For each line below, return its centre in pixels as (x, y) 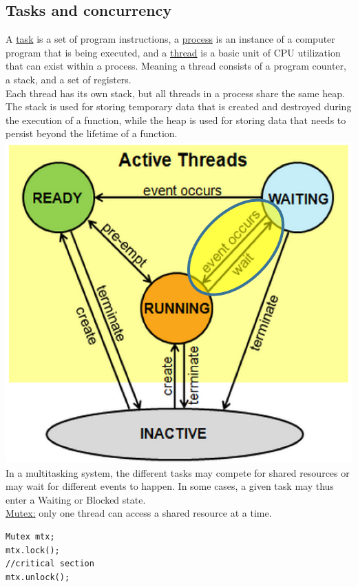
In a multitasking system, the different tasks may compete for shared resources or (178, 472)
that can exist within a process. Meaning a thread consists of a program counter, (176, 66)
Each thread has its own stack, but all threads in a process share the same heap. (175, 93)
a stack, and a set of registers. (69, 79)
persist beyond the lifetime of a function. (92, 133)
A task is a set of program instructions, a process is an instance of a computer (170, 39)
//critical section (50, 564)
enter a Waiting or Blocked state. (76, 499)
